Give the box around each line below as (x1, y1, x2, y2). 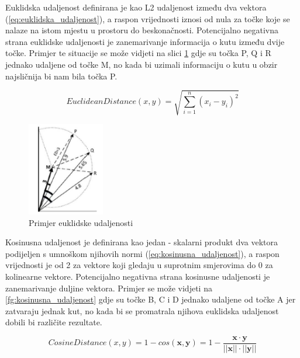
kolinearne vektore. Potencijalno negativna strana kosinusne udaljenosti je (5, 270, 270, 282)
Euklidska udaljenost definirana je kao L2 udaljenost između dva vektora (5, 1, 267, 13)
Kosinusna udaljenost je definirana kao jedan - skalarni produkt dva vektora (5, 236, 278, 248)
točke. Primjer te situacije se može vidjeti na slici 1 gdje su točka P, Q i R (5, 47, 271, 59)
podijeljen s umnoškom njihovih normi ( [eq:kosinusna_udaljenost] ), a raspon (5, 247, 280, 259)
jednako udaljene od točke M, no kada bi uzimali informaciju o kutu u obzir (5, 58, 278, 70)
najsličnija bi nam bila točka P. (5, 69, 118, 82)
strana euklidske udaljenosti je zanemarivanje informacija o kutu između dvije (5, 35, 285, 47)
